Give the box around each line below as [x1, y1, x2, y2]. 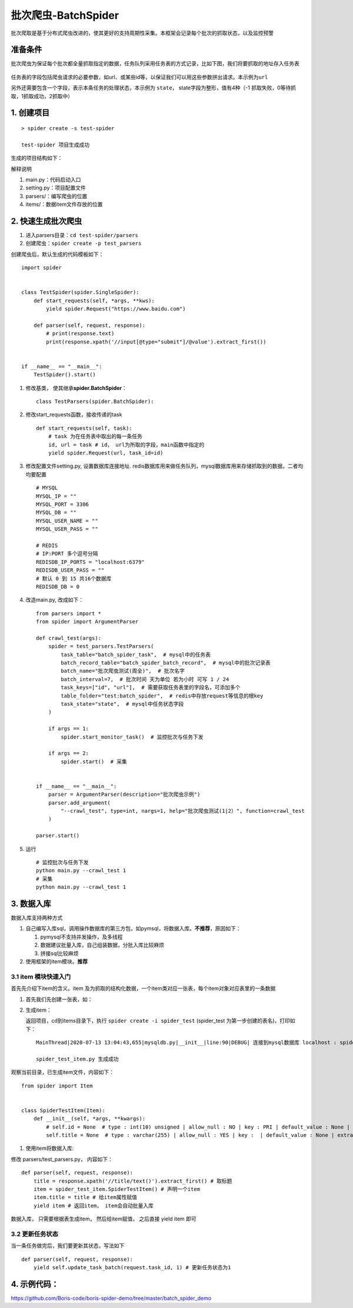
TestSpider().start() [33, 371, 96, 378]
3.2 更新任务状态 [11, 1230, 59, 1238]
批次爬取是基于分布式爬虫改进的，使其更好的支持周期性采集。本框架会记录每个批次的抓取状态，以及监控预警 [11, 29, 274, 36]
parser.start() [36, 832, 80, 839]
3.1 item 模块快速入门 [11, 972, 71, 980]
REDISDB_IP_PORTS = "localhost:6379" [36, 559, 145, 565]
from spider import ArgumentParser [36, 618, 139, 625]
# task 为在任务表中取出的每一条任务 [48, 433, 142, 440]
